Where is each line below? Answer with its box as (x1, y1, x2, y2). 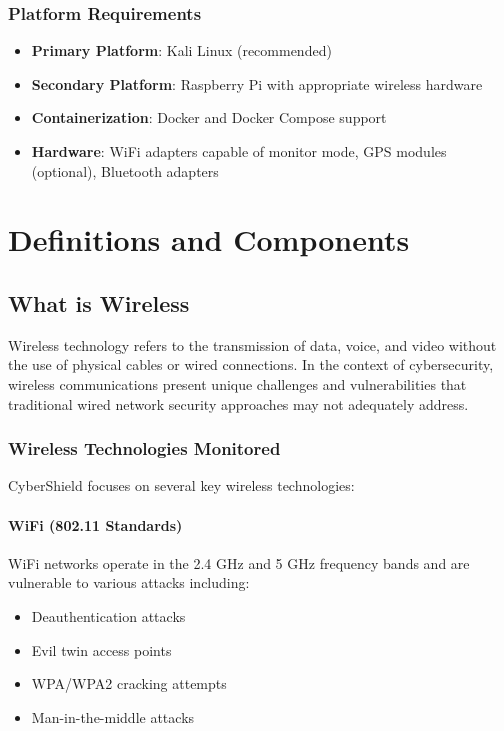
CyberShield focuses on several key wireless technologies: (8, 475, 355, 496)
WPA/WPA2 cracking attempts (31, 673, 227, 694)
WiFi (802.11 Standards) (8, 514, 183, 535)
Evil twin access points (31, 639, 172, 660)
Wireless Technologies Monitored (8, 436, 281, 461)
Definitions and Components (8, 219, 410, 260)
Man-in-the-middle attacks (31, 706, 195, 727)
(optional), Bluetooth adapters (31, 160, 219, 181)
